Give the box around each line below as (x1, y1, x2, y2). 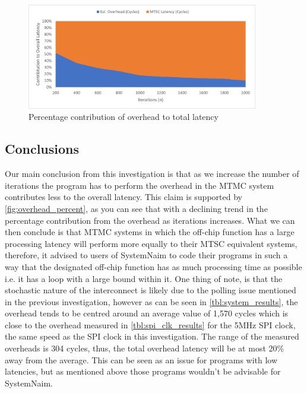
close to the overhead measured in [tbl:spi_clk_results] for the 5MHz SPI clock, (5, 318, 296, 331)
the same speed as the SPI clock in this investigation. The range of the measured (5, 330, 299, 343)
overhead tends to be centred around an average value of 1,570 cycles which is (5, 307, 289, 319)
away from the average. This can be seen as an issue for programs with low (5, 353, 278, 366)
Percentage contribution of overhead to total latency (29, 110, 219, 123)
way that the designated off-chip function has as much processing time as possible (5, 260, 302, 272)
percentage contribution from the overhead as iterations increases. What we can (5, 214, 295, 226)
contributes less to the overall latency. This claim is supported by (5, 191, 242, 203)
